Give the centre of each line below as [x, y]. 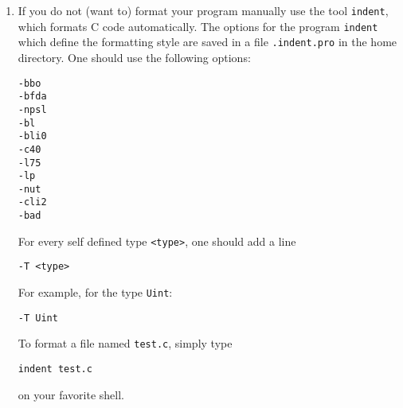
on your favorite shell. [71, 394]
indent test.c [55, 369]
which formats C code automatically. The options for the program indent [198, 26]
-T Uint [38, 318]
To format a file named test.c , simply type [125, 343]
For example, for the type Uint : [95, 292]
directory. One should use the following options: [134, 57]
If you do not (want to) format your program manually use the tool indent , [203, 10]
